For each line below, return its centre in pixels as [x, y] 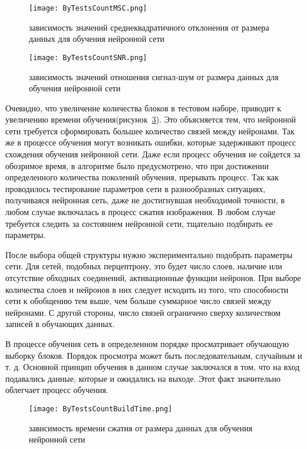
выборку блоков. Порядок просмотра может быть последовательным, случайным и [154, 355]
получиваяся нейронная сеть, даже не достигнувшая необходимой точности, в [145, 200]
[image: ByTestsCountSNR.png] [88, 57]
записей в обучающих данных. [60, 324]
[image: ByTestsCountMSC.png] [88, 8]
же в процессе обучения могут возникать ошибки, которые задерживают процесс [151, 142]
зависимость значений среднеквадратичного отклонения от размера [149, 27]
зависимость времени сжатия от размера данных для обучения [141, 427]
